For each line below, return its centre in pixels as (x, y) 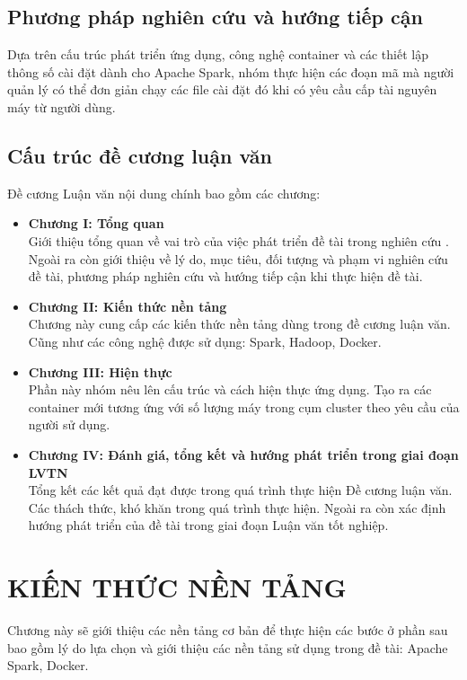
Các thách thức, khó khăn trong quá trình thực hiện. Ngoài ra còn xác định (237, 507)
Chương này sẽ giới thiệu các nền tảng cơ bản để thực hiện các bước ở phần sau (228, 630)
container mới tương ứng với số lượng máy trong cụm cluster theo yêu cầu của (244, 406)
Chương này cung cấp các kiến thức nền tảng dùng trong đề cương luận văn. (239, 324)
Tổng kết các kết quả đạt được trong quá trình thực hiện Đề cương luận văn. (240, 490)
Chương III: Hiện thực (100, 371)
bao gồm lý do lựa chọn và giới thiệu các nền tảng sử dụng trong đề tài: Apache (228, 647)
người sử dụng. (69, 424)
